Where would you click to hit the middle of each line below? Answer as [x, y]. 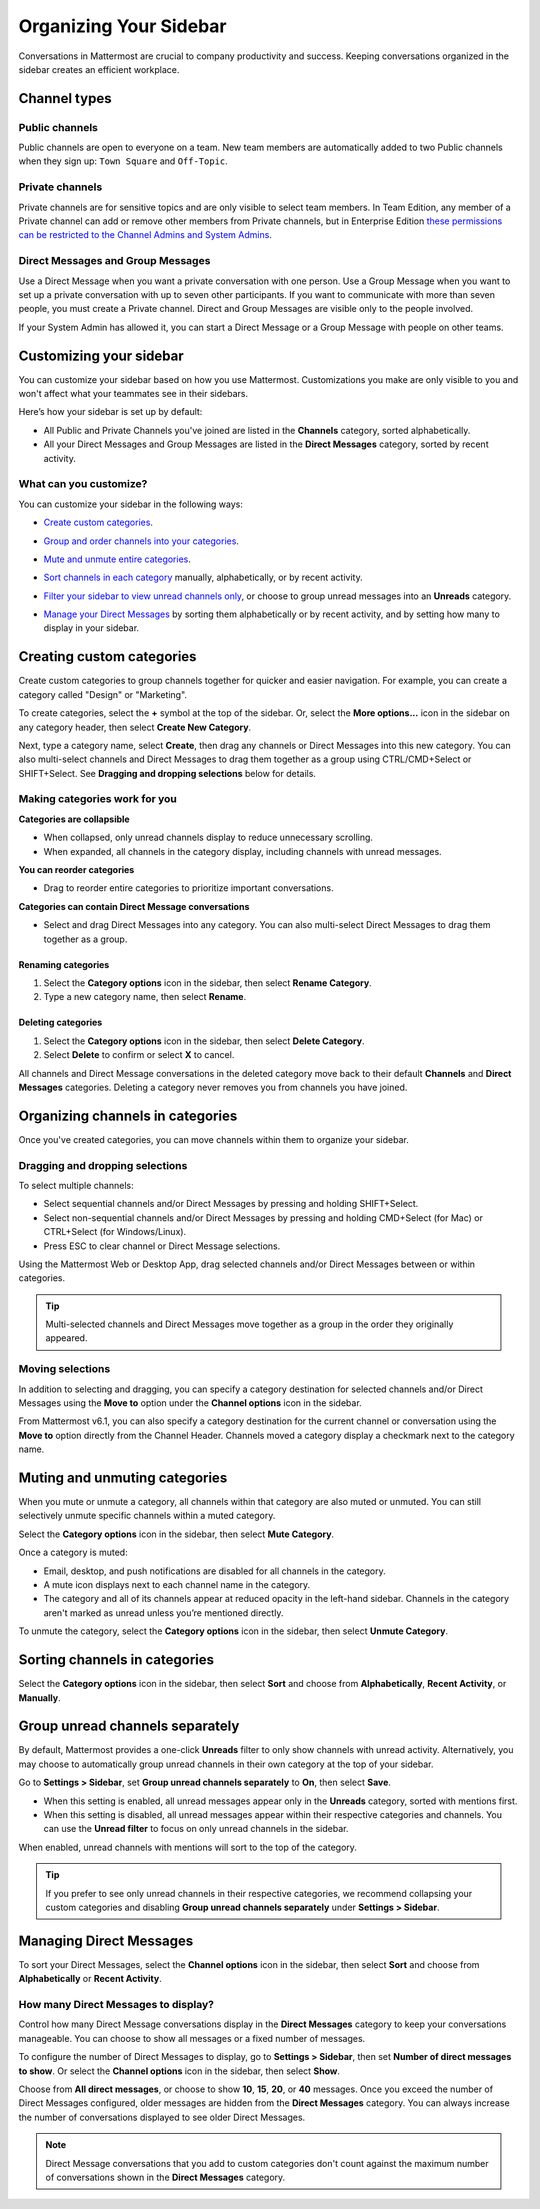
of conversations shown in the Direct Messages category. [165, 2177]
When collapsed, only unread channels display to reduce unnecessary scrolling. [208, 837]
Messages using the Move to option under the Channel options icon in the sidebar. [190, 1403]
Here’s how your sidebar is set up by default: [110, 412]
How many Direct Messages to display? [116, 2004]
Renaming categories [64, 964]
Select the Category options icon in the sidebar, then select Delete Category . [204, 1041]
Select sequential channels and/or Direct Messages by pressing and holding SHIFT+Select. [231, 1204]
